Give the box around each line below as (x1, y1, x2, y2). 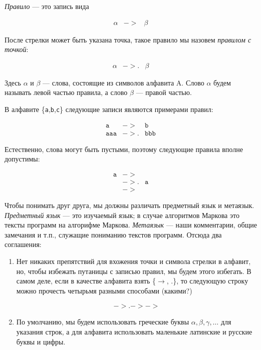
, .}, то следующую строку (166, 275, 248, 286)
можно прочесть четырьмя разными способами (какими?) (16, 285, 192, 295)
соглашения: (5, 239, 42, 249)
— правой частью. (136, 87, 192, 97)
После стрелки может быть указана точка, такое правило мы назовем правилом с (5, 34, 251, 44)
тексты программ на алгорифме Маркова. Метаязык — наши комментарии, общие (5, 219, 257, 230)
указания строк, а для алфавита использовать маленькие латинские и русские (16, 326, 252, 336)
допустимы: (5, 153, 40, 164)
